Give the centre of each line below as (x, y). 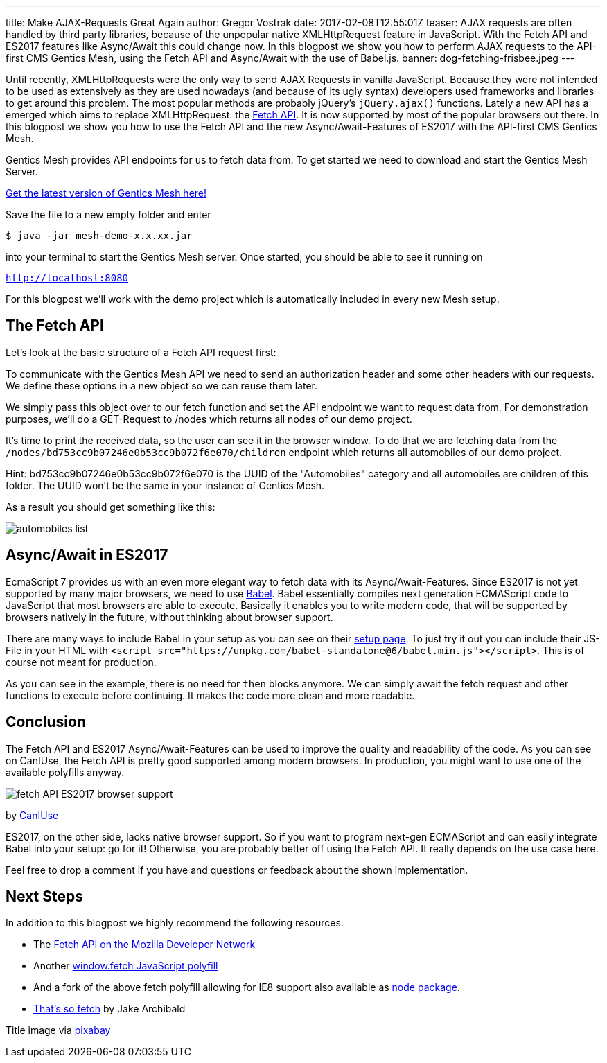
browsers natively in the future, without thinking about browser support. (169, 617)
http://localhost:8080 (67, 278)
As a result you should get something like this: (111, 507)
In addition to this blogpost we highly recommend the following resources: (175, 923)
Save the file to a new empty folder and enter (108, 214)
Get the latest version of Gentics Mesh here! (106, 193)
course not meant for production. (81, 662)
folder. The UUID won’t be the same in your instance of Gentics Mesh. (165, 485)
